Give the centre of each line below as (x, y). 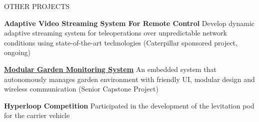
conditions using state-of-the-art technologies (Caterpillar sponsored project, (121, 42)
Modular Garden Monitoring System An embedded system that (110, 69)
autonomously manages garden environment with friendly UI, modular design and (129, 79)
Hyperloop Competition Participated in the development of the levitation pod (129, 105)
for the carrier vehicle (37, 115)
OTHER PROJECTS (37, 6)
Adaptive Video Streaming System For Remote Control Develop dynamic (129, 23)
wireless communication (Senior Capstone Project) (81, 89)
